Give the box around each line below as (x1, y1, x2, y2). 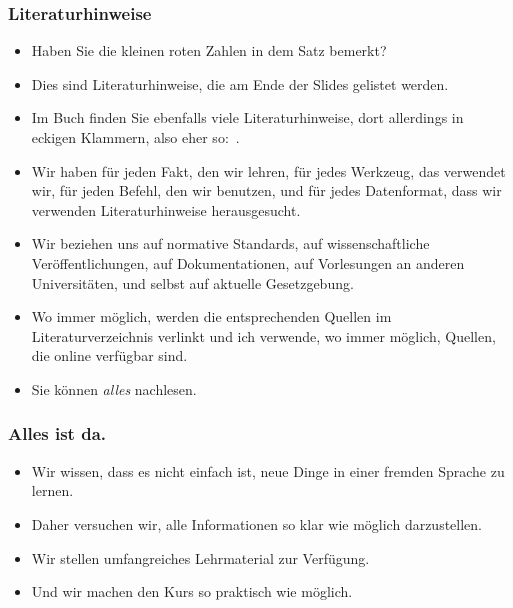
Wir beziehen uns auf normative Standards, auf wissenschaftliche (31, 233, 430, 254)
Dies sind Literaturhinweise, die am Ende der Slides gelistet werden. (31, 73, 449, 94)
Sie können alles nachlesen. (31, 378, 197, 399)
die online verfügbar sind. (31, 345, 188, 366)
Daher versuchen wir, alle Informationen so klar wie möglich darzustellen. (31, 513, 483, 534)
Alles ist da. (8, 421, 107, 446)
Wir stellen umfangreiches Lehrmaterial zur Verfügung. (31, 547, 370, 568)
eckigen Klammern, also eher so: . (31, 127, 240, 147)
